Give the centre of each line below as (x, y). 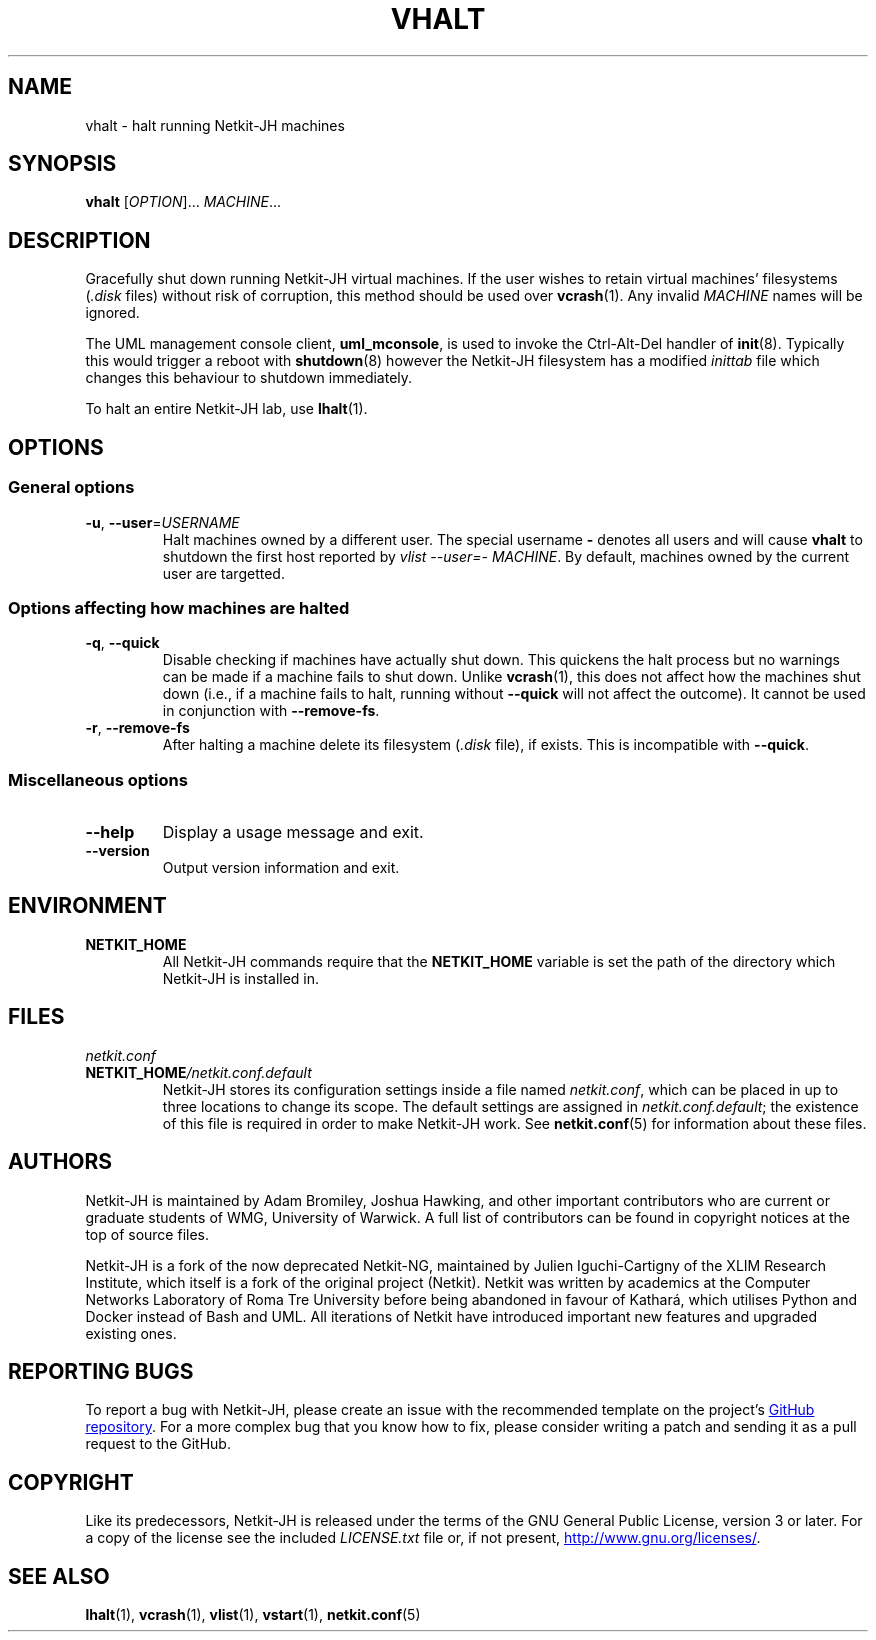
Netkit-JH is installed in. (241, 978)
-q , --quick (122, 643)
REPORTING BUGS (101, 1371)
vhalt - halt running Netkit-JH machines (215, 125)
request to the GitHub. (158, 1444)
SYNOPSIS (62, 164)
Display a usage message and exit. (293, 832)
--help (110, 832)
